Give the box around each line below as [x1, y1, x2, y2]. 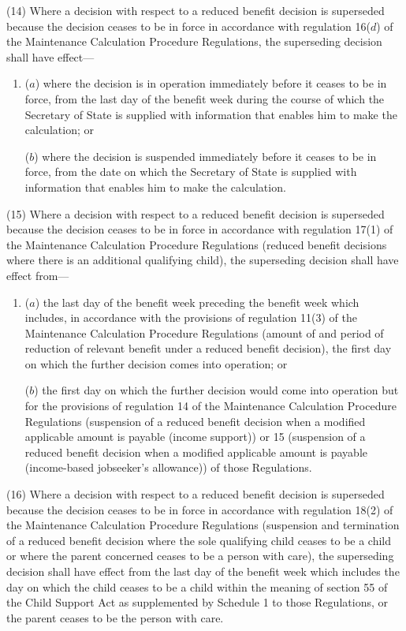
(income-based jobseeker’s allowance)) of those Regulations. [24, 459, 312, 476]
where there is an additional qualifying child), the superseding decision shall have [6, 252, 399, 268]
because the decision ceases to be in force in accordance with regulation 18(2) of [6, 501, 393, 517]
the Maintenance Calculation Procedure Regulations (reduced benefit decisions [6, 236, 387, 252]
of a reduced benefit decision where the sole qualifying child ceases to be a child [6, 532, 392, 548]
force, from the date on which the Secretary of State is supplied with [24, 163, 357, 180]
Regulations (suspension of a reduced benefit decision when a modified [24, 413, 366, 429]
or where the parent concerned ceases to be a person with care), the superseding [6, 547, 394, 564]
